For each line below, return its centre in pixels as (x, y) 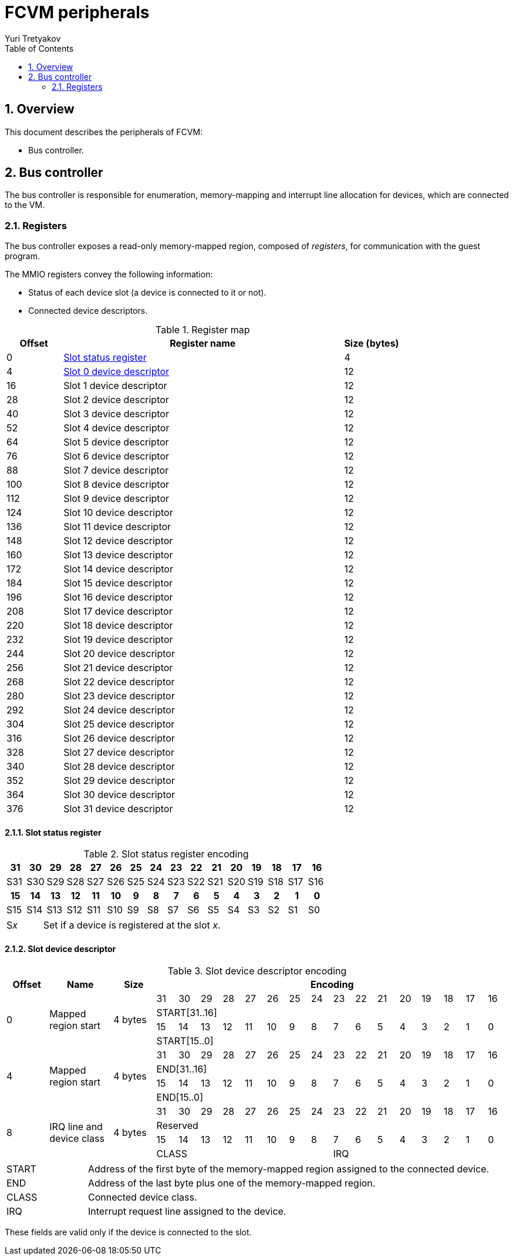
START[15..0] (185, 1040)
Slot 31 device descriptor (118, 809)
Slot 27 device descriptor (119, 753)
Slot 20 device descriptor (119, 654)
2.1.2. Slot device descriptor (60, 949)
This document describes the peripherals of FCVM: (104, 132)
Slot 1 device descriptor (115, 386)
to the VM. (25, 205)
